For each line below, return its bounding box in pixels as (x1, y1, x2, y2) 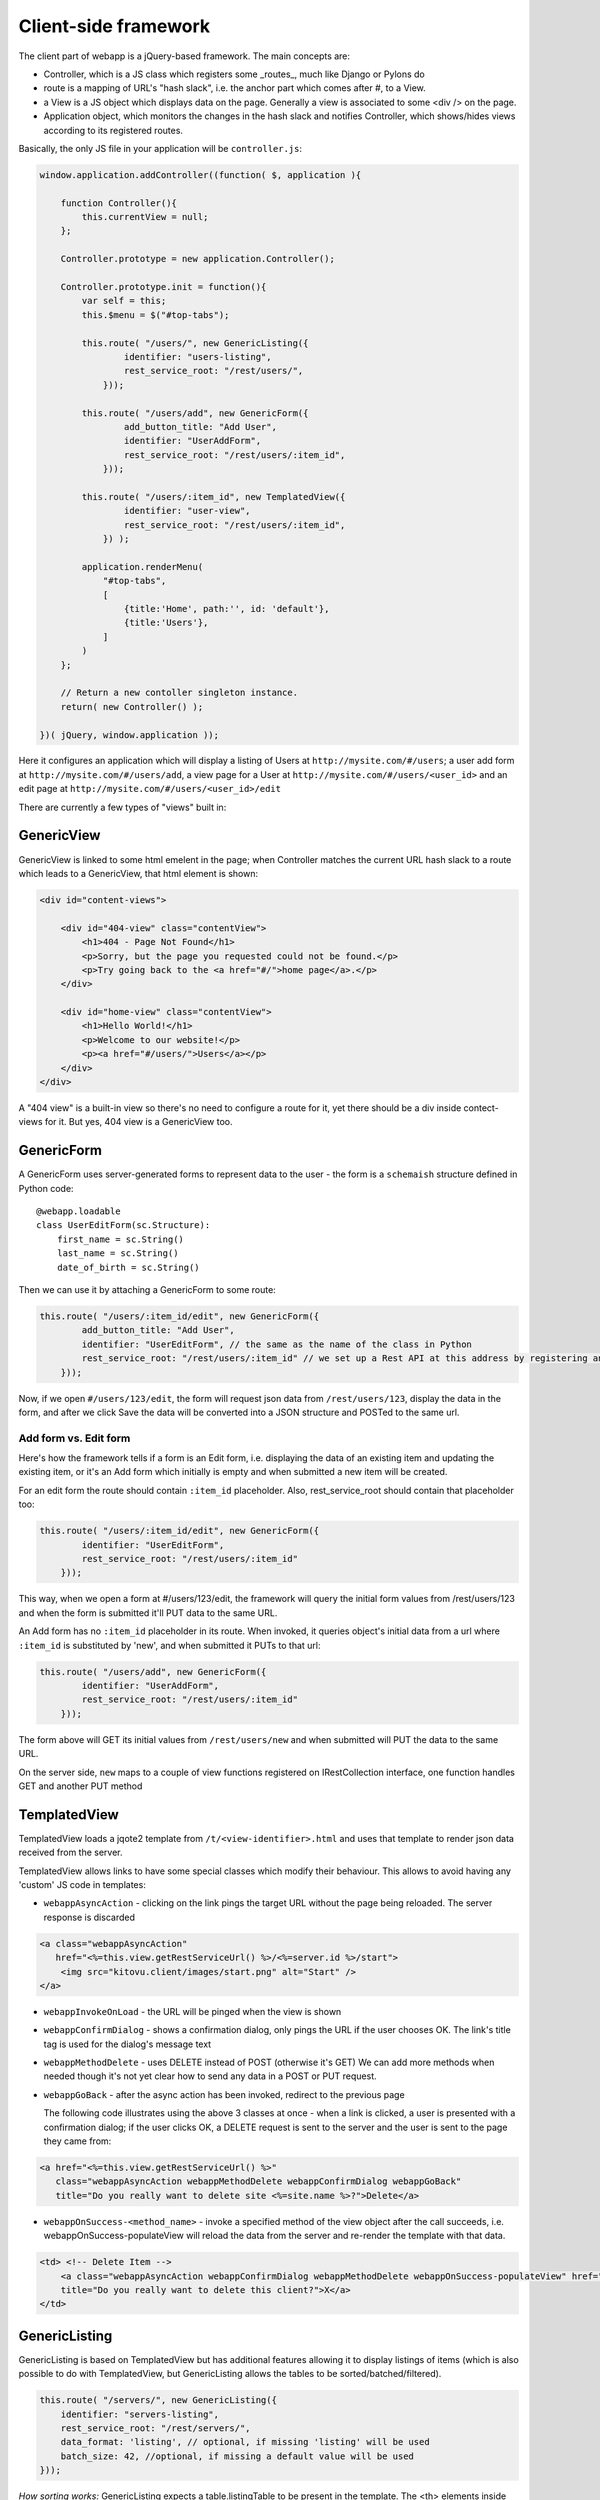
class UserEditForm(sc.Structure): (36, 1220, 211, 1231)
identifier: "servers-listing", (60, 2408, 220, 2420)
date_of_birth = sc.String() (56, 1261, 200, 1273)
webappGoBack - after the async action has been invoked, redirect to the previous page (43, 2088, 405, 2100)
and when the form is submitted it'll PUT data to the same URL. (18, 1606, 278, 1619)
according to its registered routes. (43, 124, 184, 136)
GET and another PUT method (18, 1780, 143, 1792)
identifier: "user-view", (123, 505, 251, 517)
